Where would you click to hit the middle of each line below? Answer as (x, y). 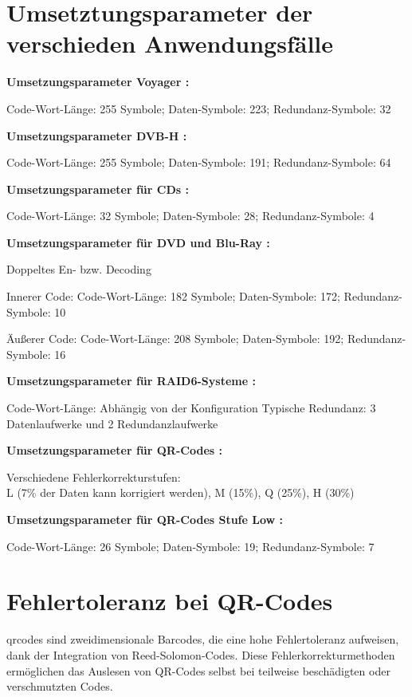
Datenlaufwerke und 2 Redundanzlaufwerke (112, 423)
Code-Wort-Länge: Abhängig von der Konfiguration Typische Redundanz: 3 (191, 408)
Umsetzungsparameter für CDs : (98, 189)
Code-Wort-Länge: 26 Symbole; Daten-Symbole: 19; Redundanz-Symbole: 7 (190, 546)
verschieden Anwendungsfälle (170, 43)
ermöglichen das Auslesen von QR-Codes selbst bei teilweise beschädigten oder (198, 670)
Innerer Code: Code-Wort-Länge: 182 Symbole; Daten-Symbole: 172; (173, 296)
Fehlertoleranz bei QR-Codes (170, 601)
